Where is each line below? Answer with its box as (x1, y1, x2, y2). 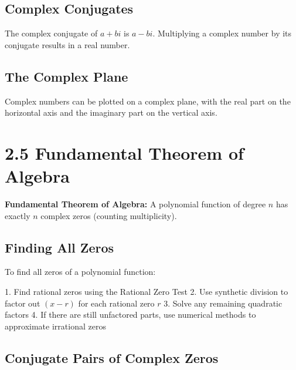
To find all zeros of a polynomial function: (5, 265, 156, 278)
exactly (5, 209, 30, 221)
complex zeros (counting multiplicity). (40, 209, 177, 221)
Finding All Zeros (5, 238, 114, 256)
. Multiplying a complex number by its (152, 27, 292, 39)
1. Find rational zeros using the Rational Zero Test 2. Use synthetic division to (5, 285, 288, 298)
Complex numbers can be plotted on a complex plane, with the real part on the (5, 95, 291, 107)
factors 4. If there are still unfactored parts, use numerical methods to (5, 308, 256, 321)
